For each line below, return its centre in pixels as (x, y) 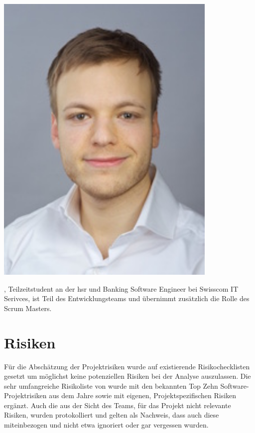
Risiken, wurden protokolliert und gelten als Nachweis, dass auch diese (112, 415)
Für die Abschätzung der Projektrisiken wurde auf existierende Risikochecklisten (127, 366)
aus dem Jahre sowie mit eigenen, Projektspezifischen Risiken (143, 395)
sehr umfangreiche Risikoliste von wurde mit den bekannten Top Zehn (111, 385)
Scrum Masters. (28, 308)
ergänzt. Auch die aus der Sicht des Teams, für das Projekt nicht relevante (118, 405)
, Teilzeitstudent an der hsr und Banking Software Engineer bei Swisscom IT (121, 288)
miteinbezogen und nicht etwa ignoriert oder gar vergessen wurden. (106, 425)
